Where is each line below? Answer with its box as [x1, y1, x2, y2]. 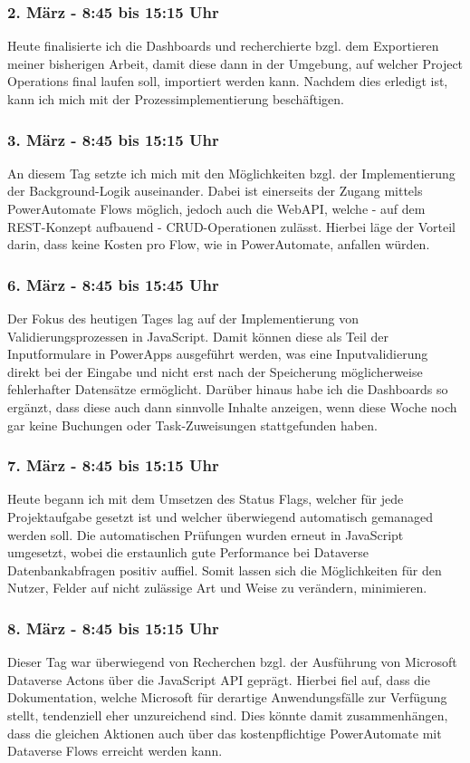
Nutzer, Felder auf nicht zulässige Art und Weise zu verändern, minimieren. [7, 578, 427, 597]
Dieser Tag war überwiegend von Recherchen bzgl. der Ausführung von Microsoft [7, 652, 457, 671]
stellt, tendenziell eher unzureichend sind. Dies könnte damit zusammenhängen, [7, 705, 448, 724]
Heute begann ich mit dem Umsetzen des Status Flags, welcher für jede [7, 489, 404, 508]
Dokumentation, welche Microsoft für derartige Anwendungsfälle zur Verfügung [7, 688, 447, 707]
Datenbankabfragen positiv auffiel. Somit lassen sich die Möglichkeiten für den [7, 560, 442, 579]
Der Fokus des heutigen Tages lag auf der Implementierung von [7, 309, 360, 327]
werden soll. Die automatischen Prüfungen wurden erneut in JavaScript [7, 525, 404, 544]
